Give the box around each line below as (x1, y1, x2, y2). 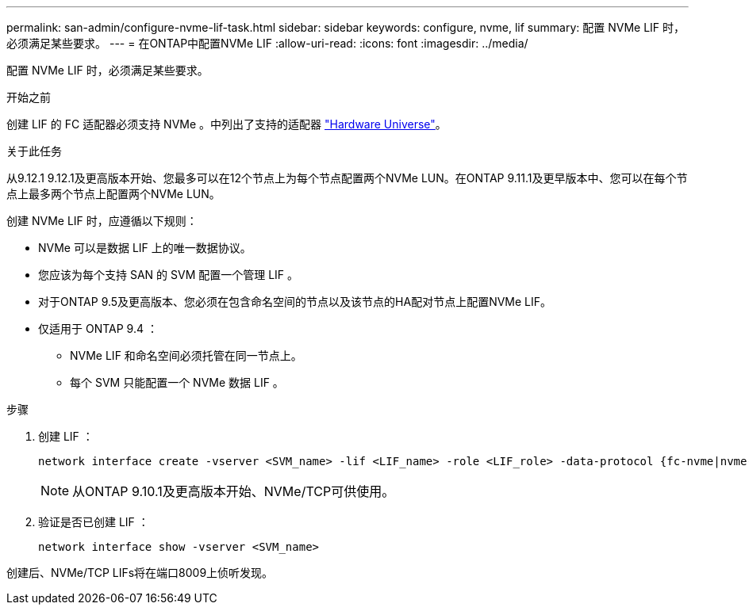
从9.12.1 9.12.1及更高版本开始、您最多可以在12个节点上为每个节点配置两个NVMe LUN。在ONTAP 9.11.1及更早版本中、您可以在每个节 (6, 171, 688, 185)
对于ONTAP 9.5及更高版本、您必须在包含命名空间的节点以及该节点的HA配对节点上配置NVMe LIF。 (38, 295, 552, 308)
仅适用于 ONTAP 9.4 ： (38, 322, 158, 335)
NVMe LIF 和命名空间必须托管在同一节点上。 (70, 349, 302, 362)
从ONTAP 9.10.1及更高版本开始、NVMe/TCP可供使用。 (72, 483, 395, 499)
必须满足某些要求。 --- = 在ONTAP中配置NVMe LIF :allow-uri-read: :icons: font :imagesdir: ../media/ (6, 36, 528, 50)
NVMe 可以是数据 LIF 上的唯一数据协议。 (38, 241, 252, 254)
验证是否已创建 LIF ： (38, 515, 149, 529)
